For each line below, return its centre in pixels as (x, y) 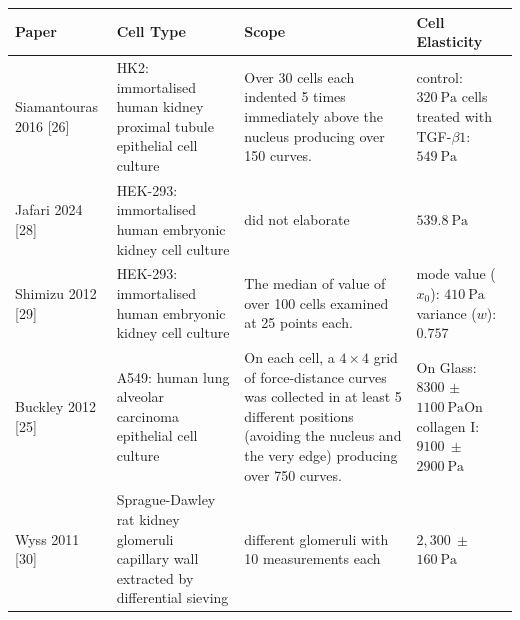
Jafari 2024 (49, 209)
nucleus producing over (314, 135)
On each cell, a (289, 357)
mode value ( (456, 273)
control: (439, 76)
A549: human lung (173, 376)
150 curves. (278, 155)
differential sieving (172, 597)
